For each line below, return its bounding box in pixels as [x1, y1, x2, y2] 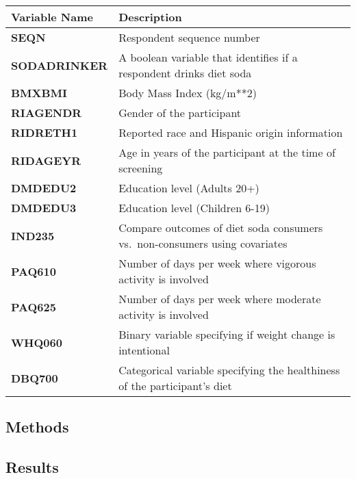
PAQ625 [11, 298, 56, 315]
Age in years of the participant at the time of [118, 144, 335, 160]
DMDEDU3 [11, 200, 77, 216]
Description [118, 9, 182, 25]
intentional [118, 342, 170, 358]
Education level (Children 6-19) [118, 200, 270, 216]
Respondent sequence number [118, 29, 260, 45]
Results [5, 456, 59, 478]
